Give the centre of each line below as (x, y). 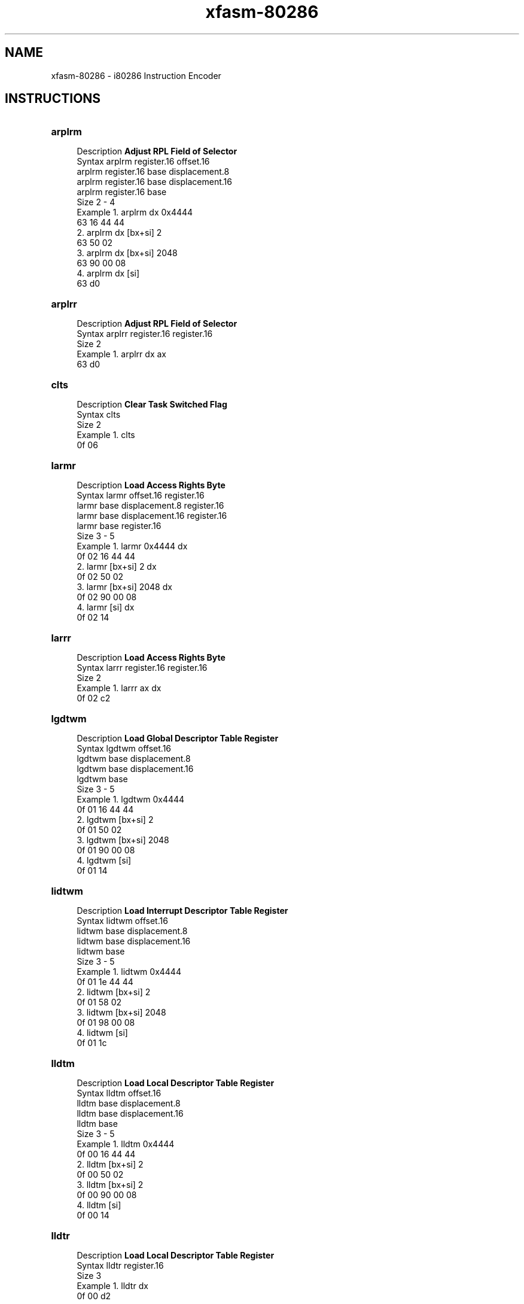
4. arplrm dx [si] (108, 273)
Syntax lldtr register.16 (120, 1266)
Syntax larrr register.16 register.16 (142, 668)
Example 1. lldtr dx (112, 1286)
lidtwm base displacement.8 (132, 931)
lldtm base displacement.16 (130, 1114)
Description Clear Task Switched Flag (152, 405)
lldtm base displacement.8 (129, 1104)
